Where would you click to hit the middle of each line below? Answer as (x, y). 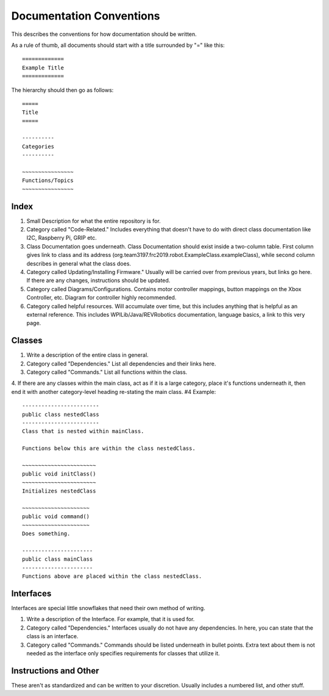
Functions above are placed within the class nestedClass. (112, 576)
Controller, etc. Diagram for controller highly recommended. (101, 298)
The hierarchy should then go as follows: (62, 90)
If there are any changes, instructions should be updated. (98, 281)
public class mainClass (58, 559)
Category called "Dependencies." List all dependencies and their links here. (121, 364)
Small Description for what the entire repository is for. (94, 221)
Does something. (46, 534)
